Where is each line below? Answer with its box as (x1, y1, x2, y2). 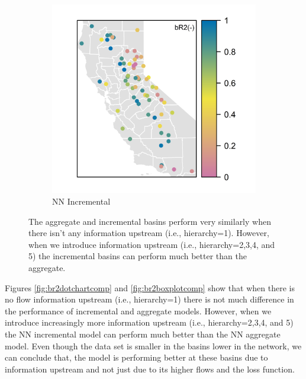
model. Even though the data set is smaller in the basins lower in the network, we (5, 339, 302, 352)
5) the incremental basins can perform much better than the (28, 250, 247, 262)
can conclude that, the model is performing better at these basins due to (5, 351, 268, 364)
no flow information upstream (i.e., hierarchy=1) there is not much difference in (5, 293, 294, 305)
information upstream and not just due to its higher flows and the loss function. (5, 362, 295, 375)
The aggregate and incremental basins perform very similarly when (28, 215, 271, 227)
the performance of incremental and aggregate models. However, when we (5, 304, 272, 317)
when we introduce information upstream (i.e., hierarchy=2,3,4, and (28, 238, 275, 250)
